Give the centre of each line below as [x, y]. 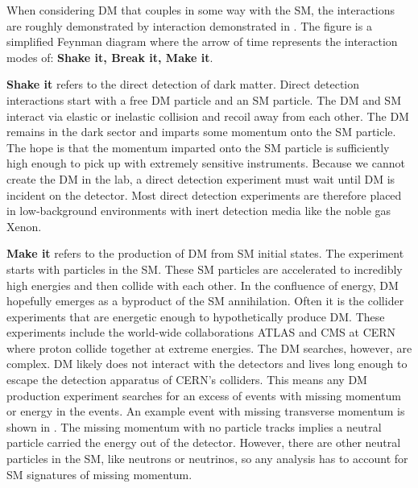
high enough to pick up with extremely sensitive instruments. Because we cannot [206, 163]
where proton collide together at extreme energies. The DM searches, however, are [209, 347]
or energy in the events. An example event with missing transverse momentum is [206, 411]
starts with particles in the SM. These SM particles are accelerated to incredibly [205, 269]
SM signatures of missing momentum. [99, 474]
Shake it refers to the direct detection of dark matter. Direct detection [183, 84]
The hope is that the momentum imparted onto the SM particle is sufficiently [198, 147]
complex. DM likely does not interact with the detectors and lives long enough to [207, 364]
